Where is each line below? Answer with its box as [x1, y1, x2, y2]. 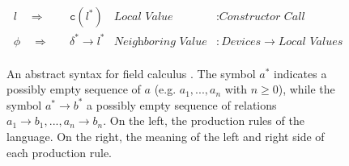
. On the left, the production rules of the [103, 112, 304, 129]
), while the [278, 81, 335, 98]
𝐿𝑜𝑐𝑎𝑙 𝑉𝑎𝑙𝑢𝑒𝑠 [278, 35, 343, 48]
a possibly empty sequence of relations [87, 96, 277, 113]
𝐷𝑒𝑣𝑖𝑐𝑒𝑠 [221, 35, 262, 48]
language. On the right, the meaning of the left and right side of [6, 127, 325, 144]
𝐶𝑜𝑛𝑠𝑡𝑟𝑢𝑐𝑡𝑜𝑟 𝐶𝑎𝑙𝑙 [219, 11, 305, 23]
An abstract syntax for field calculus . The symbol [6, 64, 256, 81]
